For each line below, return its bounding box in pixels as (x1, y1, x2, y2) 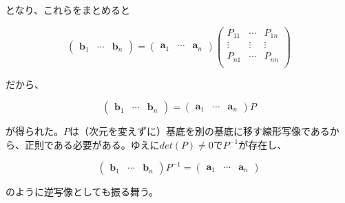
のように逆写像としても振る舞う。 (6, 184, 159, 199)
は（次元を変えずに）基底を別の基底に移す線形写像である (70, 124, 330, 138)
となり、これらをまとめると (6, 3, 131, 17)
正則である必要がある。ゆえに (24, 137, 160, 151)
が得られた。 (6, 124, 63, 138)
